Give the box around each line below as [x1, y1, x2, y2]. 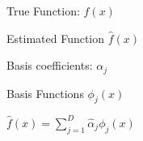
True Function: [6, 2, 80, 19]
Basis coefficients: [6, 57, 93, 74]
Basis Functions [6, 84, 84, 101]
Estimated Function [6, 29, 105, 46]
